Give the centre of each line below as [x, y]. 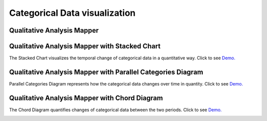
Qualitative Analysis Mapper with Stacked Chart [85, 46]
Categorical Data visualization [72, 13]
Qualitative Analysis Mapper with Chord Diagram [86, 98]
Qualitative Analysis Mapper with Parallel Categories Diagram [106, 72]
